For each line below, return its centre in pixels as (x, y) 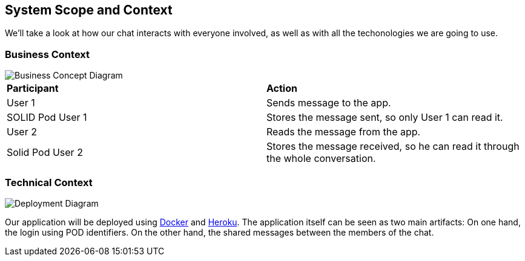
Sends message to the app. (329, 103)
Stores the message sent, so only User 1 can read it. (385, 118)
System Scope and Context (89, 10)
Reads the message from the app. (344, 132)
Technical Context (49, 182)
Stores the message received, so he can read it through (393, 147)
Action (282, 89)
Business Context (48, 54)
